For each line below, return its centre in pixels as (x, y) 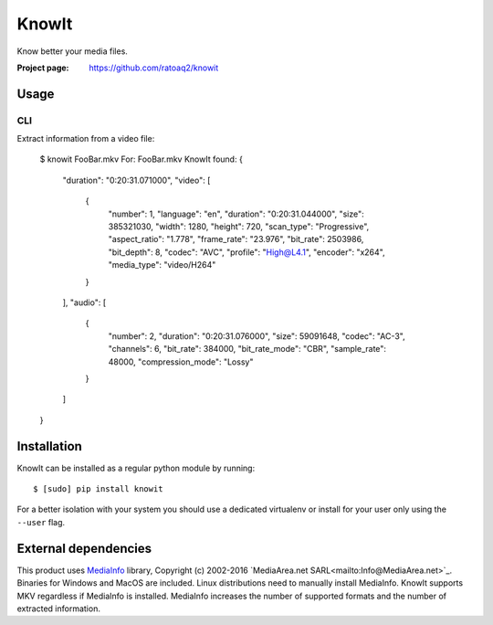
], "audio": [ (84, 302)
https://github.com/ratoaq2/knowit (154, 68)
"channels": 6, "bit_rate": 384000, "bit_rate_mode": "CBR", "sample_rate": (247, 349)
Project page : (43, 68)
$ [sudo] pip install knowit (98, 489)
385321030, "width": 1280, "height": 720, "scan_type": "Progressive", (239, 227)
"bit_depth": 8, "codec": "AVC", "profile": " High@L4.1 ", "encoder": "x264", (246, 252)
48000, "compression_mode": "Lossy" (181, 362)
